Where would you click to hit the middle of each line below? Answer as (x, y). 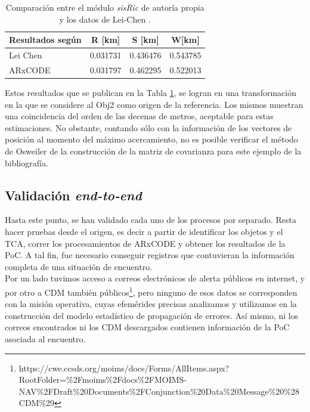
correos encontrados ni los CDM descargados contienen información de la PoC (147, 327)
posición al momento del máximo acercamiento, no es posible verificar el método (151, 139)
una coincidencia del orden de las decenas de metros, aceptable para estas (139, 116)
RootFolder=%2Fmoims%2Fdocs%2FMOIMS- (103, 380)
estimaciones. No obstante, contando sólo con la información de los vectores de (148, 127)
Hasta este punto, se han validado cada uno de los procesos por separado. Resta (151, 220)
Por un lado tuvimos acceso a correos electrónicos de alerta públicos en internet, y (155, 278)
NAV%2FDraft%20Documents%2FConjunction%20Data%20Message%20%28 (159, 391)
